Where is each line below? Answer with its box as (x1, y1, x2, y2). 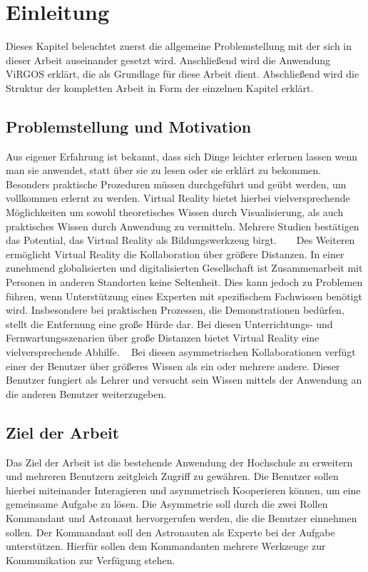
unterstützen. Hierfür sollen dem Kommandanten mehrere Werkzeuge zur (6, 538, 326, 553)
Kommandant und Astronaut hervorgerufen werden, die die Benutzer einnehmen (6, 510, 357, 525)
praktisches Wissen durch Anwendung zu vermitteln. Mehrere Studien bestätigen (6, 218, 359, 233)
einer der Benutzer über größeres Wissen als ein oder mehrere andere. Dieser (6, 358, 340, 373)
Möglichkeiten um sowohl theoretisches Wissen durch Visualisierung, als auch (6, 205, 344, 220)
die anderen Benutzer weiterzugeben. (6, 386, 167, 401)
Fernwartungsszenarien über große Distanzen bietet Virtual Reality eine (6, 330, 320, 345)
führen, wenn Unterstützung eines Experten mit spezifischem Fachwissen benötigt (6, 288, 362, 303)
